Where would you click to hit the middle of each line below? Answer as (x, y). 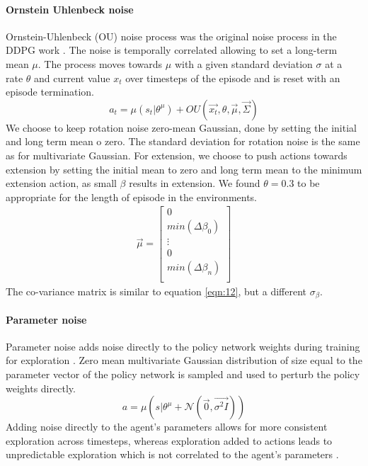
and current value (72, 78)
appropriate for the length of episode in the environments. (132, 197)
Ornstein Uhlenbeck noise (70, 9)
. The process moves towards (100, 63)
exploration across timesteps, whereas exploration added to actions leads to (169, 440)
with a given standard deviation (243, 63)
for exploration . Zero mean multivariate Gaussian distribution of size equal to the (184, 360)
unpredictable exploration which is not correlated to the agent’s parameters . (172, 454)
